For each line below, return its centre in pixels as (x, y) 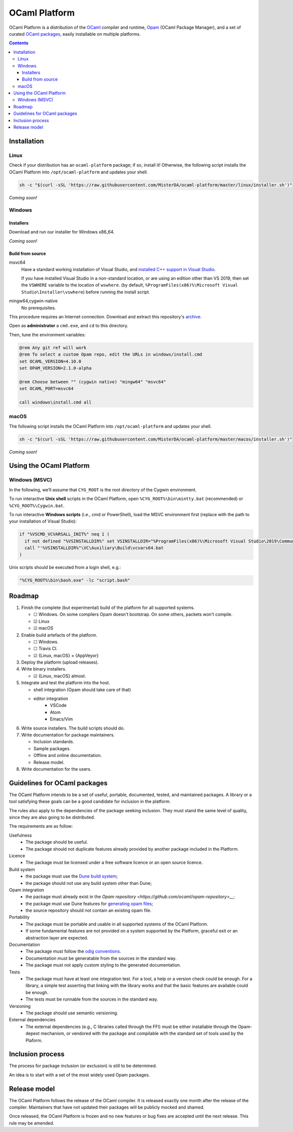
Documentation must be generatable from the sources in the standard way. (101, 958)
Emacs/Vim (62, 719)
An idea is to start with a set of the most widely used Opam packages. (79, 1075)
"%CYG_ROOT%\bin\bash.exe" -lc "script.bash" (75, 580)
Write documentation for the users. (56, 769)
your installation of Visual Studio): (43, 521)
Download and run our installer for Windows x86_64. (62, 232)
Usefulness (21, 835)
